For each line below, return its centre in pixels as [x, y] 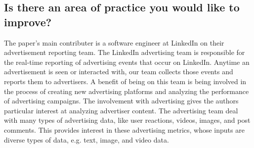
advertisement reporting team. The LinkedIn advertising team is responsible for [125, 52]
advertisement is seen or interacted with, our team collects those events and [119, 72]
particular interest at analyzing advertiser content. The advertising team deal [121, 110]
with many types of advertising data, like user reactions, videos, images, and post [127, 120]
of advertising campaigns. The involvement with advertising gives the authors [121, 101]
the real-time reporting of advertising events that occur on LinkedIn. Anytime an [127, 62]
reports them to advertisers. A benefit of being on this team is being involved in [125, 81]
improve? [28, 22]
